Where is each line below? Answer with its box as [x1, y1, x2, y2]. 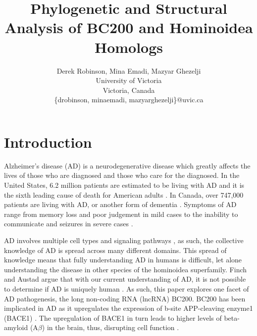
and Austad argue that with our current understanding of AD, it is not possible [4, 274, 246, 284]
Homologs [94, 37, 163, 57]
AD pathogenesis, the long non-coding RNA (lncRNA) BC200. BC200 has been [4, 293, 246, 303]
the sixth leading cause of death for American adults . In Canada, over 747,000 [4, 189, 244, 200]
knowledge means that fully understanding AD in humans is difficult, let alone [4, 254, 242, 265]
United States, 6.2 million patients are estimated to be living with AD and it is [4, 180, 245, 190]
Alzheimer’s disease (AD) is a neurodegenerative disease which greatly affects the [4, 160, 251, 170]
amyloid [4, 322, 28, 333]
